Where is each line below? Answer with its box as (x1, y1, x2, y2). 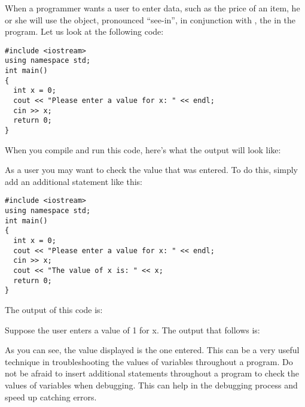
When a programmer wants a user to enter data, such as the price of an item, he (5, 2, 300, 14)
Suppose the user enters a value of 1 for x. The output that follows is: (5, 323, 260, 336)
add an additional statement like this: (5, 175, 143, 187)
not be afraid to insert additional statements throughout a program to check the (5, 367, 300, 379)
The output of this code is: (5, 303, 103, 316)
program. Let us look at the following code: (5, 25, 164, 38)
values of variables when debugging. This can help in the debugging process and (5, 379, 298, 391)
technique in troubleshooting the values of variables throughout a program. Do (5, 355, 293, 367)
